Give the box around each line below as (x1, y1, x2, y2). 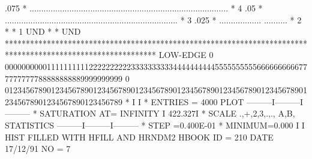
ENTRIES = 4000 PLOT (151, 95, 244, 108)
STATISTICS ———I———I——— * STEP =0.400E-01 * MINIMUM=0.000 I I (5, 118, 305, 131)
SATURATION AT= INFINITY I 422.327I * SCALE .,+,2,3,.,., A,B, (40, 107, 295, 120)
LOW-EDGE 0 (158, 48, 214, 61)
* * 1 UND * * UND (5, 25, 81, 38)
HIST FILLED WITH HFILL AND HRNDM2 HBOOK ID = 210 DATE (5, 130, 274, 143)
